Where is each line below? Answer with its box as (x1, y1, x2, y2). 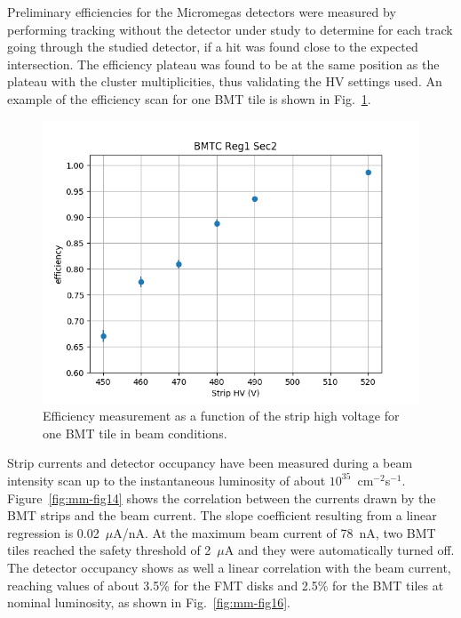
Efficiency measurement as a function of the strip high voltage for (43, 406, 400, 425)
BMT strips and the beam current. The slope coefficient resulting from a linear (7, 506, 437, 525)
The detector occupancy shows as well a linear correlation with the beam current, (7, 558, 451, 576)
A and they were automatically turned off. (224, 541, 455, 559)
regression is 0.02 (7, 523, 99, 542)
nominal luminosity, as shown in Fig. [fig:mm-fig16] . (7, 593, 290, 612)
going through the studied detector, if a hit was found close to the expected (7, 37, 418, 56)
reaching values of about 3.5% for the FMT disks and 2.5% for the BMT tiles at (7, 575, 444, 594)
